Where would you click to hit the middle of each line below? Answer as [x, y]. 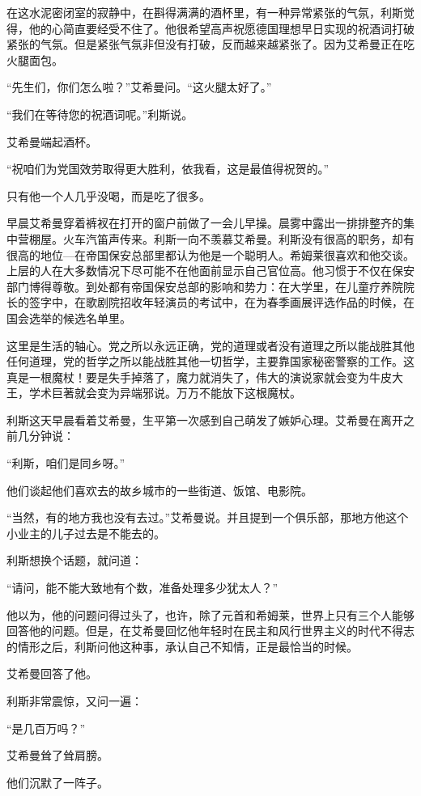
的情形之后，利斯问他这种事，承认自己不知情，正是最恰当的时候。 [182, 646]
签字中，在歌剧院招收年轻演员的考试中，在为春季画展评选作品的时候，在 [221, 302]
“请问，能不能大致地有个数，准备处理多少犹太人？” [142, 588]
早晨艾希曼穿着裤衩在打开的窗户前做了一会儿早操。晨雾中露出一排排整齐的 [205, 223]
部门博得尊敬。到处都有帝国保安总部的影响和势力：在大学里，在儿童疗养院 [205, 286]
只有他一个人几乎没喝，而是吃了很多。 [108, 195]
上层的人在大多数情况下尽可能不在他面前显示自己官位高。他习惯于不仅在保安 [210, 271]
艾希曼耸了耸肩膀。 [57, 755]
